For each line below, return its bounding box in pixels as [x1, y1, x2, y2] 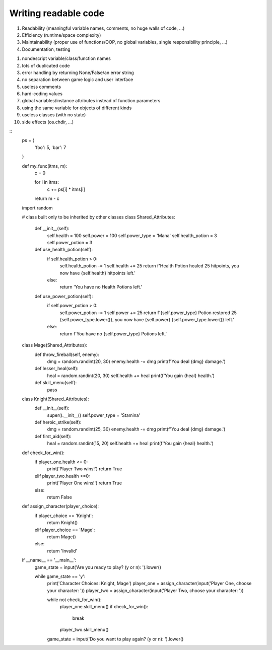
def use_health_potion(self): [34, 247, 93, 253]
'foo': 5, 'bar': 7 [34, 144, 66, 151]
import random [22, 204, 53, 211]
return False [47, 494, 73, 500]
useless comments [22, 84, 61, 90]
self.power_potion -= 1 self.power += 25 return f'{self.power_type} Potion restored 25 [59, 310, 237, 316]
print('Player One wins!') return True [47, 480, 122, 486]
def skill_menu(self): [34, 380, 77, 386]
